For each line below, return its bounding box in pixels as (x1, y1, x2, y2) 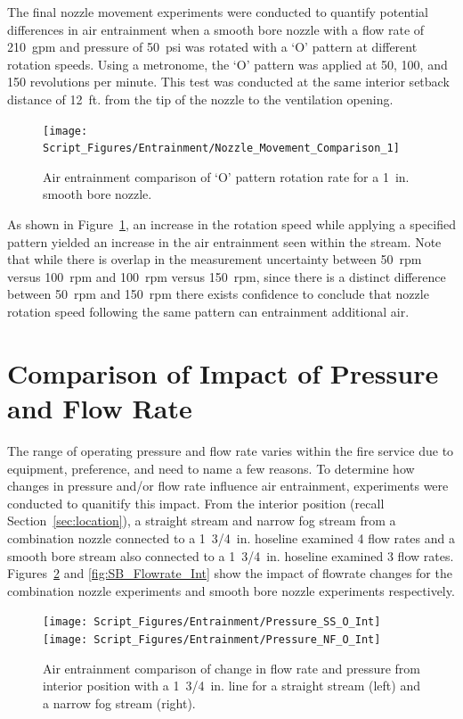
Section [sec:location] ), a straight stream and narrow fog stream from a (7, 511, 396, 530)
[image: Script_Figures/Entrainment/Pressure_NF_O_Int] (43, 632, 381, 646)
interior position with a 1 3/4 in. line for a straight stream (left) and (43, 676, 420, 695)
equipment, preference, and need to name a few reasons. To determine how (7, 459, 415, 477)
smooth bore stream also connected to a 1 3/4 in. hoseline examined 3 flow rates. (7, 546, 454, 565)
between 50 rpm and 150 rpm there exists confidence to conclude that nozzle (7, 285, 429, 303)
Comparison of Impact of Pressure (7, 354, 439, 391)
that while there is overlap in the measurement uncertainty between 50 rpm (7, 250, 422, 269)
